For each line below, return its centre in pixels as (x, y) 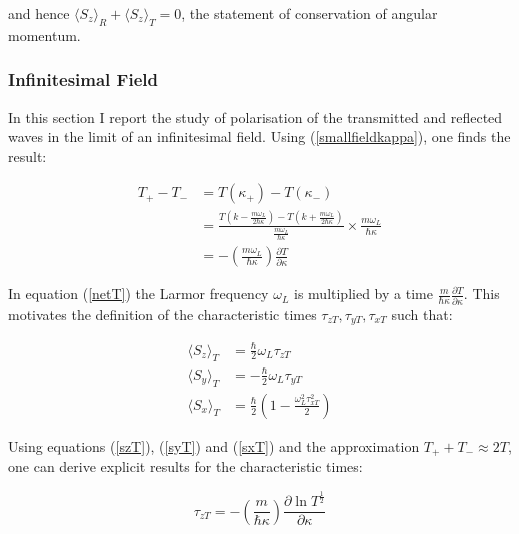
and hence (39, 13)
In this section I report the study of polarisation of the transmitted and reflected (255, 116)
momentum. (44, 34)
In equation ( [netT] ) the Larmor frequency (138, 293)
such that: (422, 313)
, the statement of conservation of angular (309, 13)
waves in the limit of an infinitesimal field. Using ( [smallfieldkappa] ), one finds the (259, 136)
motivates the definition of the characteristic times (162, 313)
